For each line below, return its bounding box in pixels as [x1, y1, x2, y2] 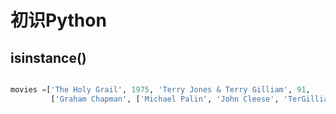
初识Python [10, 9, 107, 32]
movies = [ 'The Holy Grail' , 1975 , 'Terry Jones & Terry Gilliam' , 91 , [10, 85, 311, 95]
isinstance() [10, 49, 87, 66]
